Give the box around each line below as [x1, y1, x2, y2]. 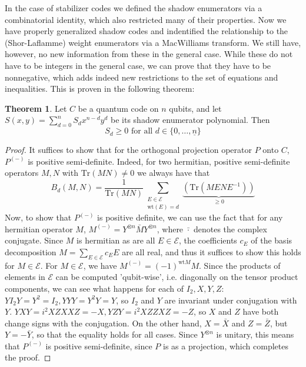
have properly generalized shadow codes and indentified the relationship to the [5, 25, 288, 37]
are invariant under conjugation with [164, 293, 297, 306]
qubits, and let [169, 102, 222, 114]
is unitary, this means [216, 328, 294, 341]
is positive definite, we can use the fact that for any [97, 211, 283, 223]
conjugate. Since [5, 234, 64, 246]
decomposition [5, 245, 56, 258]
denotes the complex [193, 222, 267, 235]
